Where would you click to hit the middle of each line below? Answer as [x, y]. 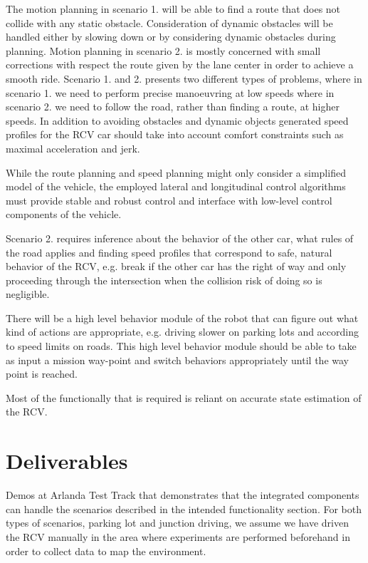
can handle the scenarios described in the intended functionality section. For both [184, 508]
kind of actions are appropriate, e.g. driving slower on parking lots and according [183, 332]
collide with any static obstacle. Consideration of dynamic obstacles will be [169, 22]
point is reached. [42, 374]
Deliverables [67, 461]
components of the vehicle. [64, 214]
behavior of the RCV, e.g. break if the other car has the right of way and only [176, 266]
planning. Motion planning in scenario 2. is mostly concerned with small [163, 50]
